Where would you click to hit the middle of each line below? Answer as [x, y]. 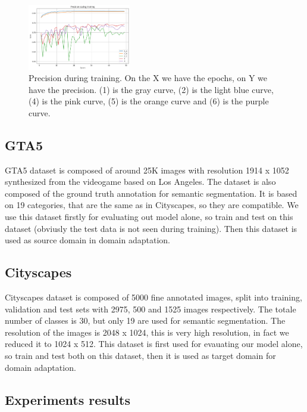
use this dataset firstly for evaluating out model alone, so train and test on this [149, 217]
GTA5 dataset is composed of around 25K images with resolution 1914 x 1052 [147, 170]
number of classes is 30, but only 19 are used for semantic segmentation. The [145, 320]
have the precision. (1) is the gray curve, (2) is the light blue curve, [151, 89]
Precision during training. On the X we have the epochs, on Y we [148, 78]
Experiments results [68, 399]
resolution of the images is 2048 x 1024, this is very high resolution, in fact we [147, 332]
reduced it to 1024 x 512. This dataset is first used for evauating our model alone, [154, 344]
